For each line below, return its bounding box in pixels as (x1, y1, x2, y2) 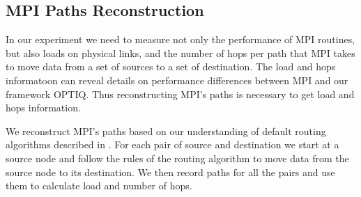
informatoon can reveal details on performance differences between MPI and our (6, 72, 348, 87)
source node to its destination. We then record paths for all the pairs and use (6, 164, 335, 179)
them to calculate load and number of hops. (6, 178, 192, 193)
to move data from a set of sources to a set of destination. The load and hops (6, 59, 336, 74)
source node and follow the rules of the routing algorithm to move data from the (6, 150, 349, 165)
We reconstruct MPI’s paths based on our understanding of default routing (6, 123, 326, 138)
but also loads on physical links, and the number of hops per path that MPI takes (6, 45, 355, 60)
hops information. (6, 100, 81, 115)
